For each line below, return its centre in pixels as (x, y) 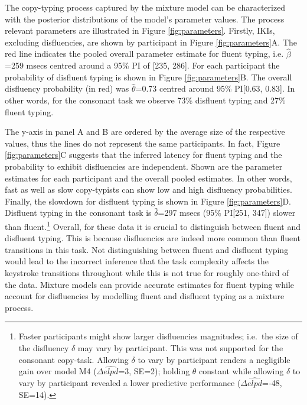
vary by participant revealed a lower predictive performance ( (130, 383)
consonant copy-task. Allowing (74, 359)
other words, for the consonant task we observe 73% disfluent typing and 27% (145, 100)
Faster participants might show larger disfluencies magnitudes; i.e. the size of (158, 336)
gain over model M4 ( (58, 371)
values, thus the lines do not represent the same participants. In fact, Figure (143, 143)
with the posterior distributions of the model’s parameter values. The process (145, 19)
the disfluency (44, 347)
